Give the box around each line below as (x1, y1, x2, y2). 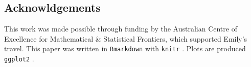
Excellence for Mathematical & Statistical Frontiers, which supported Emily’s (4, 33, 247, 44)
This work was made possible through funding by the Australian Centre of (4, 23, 237, 34)
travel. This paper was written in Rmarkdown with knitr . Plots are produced (4, 43, 246, 54)
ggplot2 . (4, 53, 34, 64)
